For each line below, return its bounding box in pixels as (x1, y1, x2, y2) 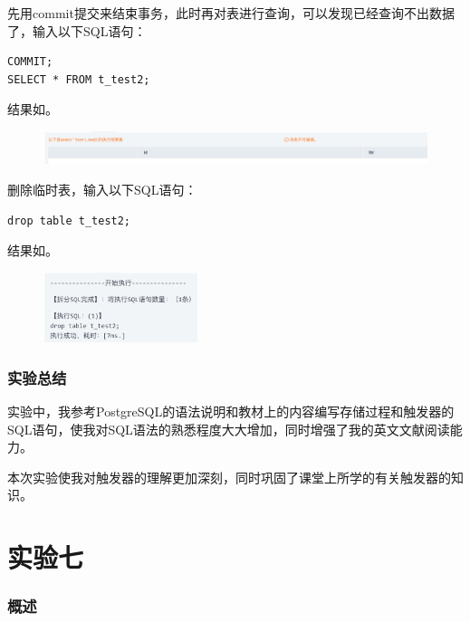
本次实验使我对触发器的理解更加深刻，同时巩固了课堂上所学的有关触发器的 (7, 467, 451, 486)
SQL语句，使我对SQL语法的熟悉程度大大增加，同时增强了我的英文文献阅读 (7, 419, 450, 438)
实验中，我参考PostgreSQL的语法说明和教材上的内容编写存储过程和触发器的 (7, 402, 455, 421)
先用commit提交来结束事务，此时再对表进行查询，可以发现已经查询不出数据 (7, 4, 455, 22)
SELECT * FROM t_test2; (7, 72, 150, 86)
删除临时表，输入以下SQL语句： (7, 180, 197, 198)
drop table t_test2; (7, 214, 131, 227)
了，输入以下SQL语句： (7, 21, 147, 40)
